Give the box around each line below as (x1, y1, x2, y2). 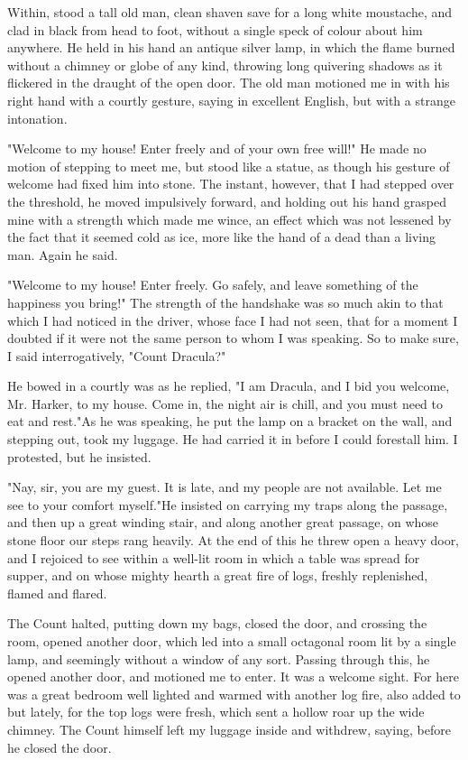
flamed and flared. (7, 583, 107, 602)
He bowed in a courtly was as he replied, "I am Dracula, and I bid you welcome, (7, 376, 450, 395)
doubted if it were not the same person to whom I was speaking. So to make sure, (7, 329, 459, 348)
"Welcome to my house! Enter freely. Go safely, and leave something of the (7, 275, 418, 294)
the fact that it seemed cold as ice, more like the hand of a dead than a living (7, 227, 436, 246)
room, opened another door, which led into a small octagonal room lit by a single (7, 632, 456, 650)
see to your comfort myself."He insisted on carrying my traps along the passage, (7, 495, 448, 514)
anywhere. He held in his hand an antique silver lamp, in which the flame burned (7, 38, 455, 57)
